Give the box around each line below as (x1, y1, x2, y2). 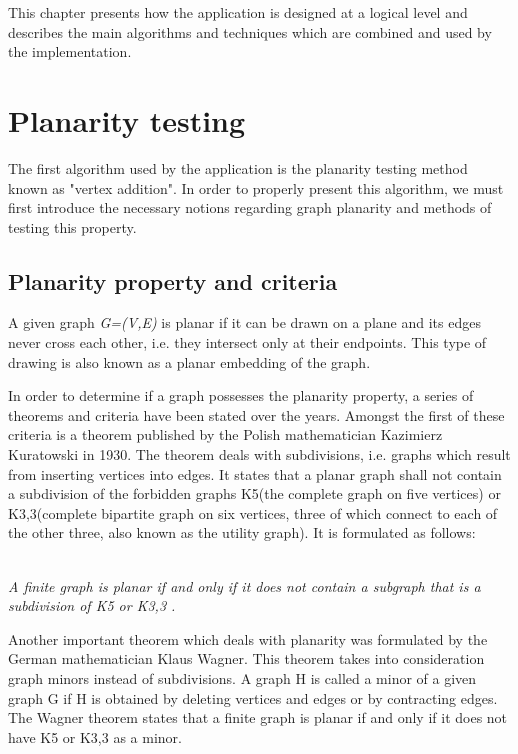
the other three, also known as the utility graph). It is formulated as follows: (8, 522, 476, 543)
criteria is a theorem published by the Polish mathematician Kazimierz (8, 424, 443, 445)
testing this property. (8, 216, 137, 237)
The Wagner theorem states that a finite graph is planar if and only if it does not (8, 707, 508, 728)
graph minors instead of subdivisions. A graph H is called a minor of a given (8, 667, 477, 688)
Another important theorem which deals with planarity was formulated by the (8, 628, 488, 649)
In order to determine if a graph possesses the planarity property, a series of (8, 385, 474, 406)
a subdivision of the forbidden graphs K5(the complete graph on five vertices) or (8, 483, 501, 504)
